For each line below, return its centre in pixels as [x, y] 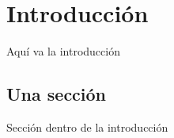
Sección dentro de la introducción [87, 126]
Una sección [57, 94]
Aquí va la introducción [63, 51]
